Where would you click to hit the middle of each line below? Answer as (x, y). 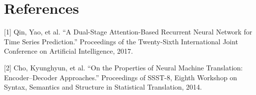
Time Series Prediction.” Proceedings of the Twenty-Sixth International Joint (121, 41)
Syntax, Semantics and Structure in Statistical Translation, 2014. (103, 87)
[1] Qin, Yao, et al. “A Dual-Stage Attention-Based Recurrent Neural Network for (128, 32)
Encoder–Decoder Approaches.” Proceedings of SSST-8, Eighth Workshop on (121, 77)
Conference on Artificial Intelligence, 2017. (68, 51)
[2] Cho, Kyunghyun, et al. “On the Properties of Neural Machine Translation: (124, 67)
